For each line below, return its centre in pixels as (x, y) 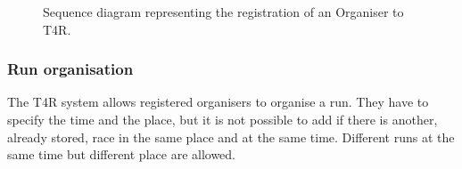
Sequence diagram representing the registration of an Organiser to (223, 12)
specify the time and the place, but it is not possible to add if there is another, (223, 119)
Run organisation (70, 69)
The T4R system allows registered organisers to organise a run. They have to (218, 102)
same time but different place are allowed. (122, 154)
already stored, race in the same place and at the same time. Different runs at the (231, 137)
